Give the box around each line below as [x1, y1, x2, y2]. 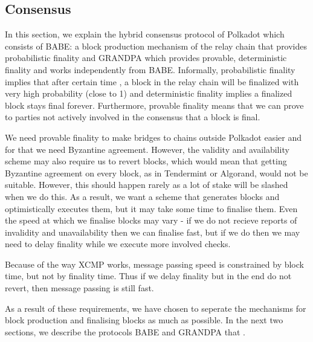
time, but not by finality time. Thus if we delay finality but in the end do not [5, 269, 292, 282]
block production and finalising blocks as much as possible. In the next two [5, 314, 283, 326]
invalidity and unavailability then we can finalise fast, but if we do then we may [5, 225, 300, 238]
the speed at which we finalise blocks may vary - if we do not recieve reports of [5, 214, 297, 227]
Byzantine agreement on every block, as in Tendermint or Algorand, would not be [5, 166, 308, 179]
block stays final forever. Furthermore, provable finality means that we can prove [5, 98, 304, 111]
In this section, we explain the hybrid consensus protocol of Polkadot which [5, 28, 285, 40]
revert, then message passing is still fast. [5, 282, 154, 294]
